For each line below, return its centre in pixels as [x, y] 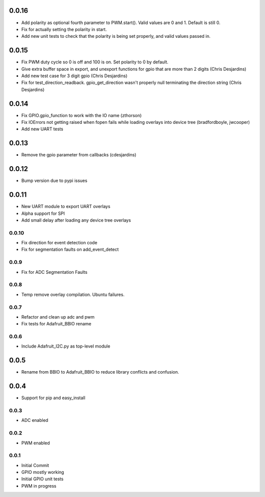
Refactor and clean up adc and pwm [58, 317]
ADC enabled [35, 420]
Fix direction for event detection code [59, 243]
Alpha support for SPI [43, 213]
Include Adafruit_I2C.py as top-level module [66, 346]
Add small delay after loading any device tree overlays [76, 220]
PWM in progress [39, 486]
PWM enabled [36, 443]
